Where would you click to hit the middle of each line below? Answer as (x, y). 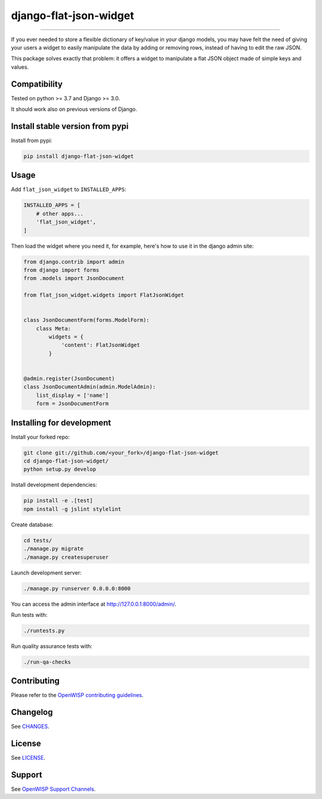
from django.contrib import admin (74, 262)
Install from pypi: (32, 140)
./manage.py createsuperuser (66, 557)
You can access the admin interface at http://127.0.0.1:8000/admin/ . (94, 604)
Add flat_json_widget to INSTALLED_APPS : (69, 189)
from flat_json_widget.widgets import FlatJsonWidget (104, 295)
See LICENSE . (28, 758)
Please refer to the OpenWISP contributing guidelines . (77, 695)
